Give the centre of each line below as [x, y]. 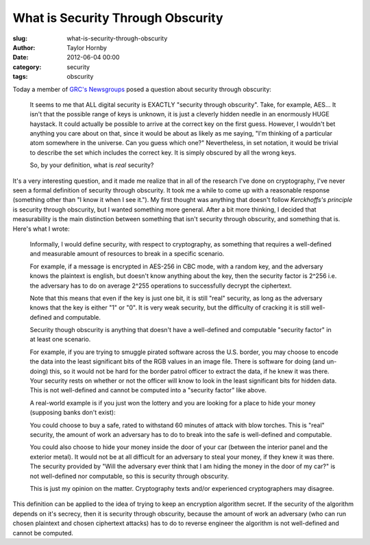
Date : [21, 58]
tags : [20, 77]
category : [27, 67]
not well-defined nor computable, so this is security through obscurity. [129, 476]
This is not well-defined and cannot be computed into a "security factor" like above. [148, 390]
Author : [24, 47]
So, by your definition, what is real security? [92, 165]
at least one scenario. [60, 340]
